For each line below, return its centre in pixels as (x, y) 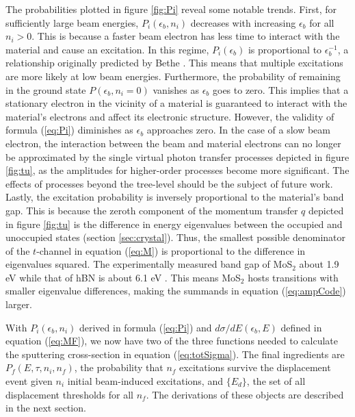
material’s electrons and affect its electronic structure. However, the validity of (170, 116)
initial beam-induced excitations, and (145, 381)
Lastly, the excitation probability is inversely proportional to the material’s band (175, 197)
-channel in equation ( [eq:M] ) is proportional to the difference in (171, 250)
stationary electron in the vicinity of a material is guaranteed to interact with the (176, 103)
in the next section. (46, 408)
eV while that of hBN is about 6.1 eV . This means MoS (123, 277)
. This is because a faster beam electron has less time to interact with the (186, 36)
